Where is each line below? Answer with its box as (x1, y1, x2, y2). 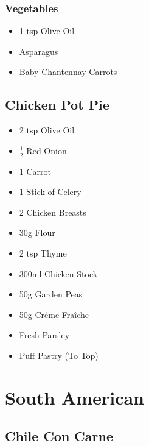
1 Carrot (19, 165, 51, 177)
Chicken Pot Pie (5, 95, 109, 114)
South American (5, 384, 144, 409)
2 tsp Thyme (19, 247, 67, 259)
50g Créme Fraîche (19, 308, 89, 320)
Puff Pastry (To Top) (19, 349, 99, 361)
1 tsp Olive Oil (19, 24, 75, 37)
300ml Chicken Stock (19, 267, 98, 280)
